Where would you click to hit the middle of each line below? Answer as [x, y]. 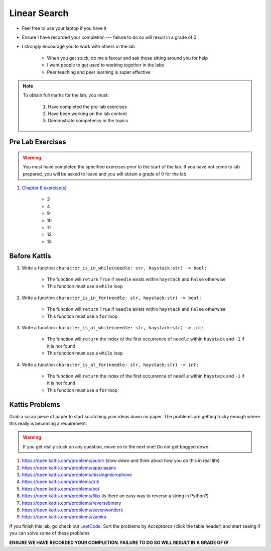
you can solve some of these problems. [50, 533]
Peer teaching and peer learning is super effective [99, 72]
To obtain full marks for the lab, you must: [66, 95]
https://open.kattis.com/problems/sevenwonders [72, 510]
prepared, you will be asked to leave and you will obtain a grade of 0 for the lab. [105, 174]
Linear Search [39, 13]
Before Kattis [30, 256]
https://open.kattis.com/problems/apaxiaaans [69, 468]
